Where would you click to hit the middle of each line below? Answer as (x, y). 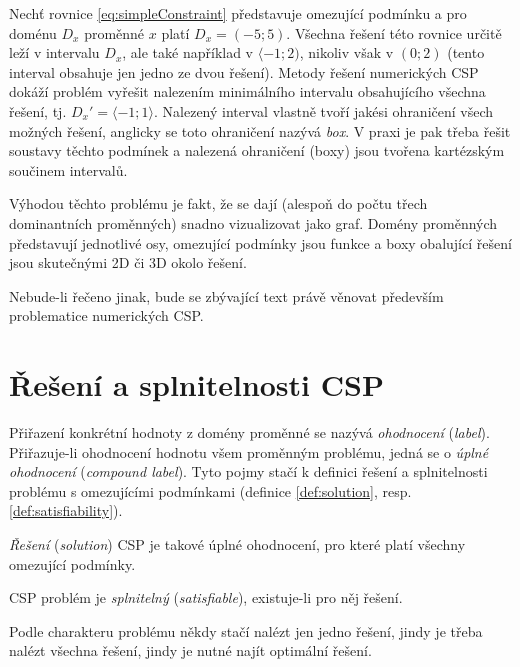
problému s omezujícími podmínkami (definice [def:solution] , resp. (210, 490)
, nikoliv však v (346, 52)
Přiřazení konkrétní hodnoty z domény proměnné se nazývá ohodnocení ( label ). (249, 432)
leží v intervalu (54, 52)
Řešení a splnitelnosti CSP (196, 384)
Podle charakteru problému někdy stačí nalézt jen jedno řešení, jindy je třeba (246, 630)
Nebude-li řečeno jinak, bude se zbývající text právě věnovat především (226, 295)
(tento (466, 52)
